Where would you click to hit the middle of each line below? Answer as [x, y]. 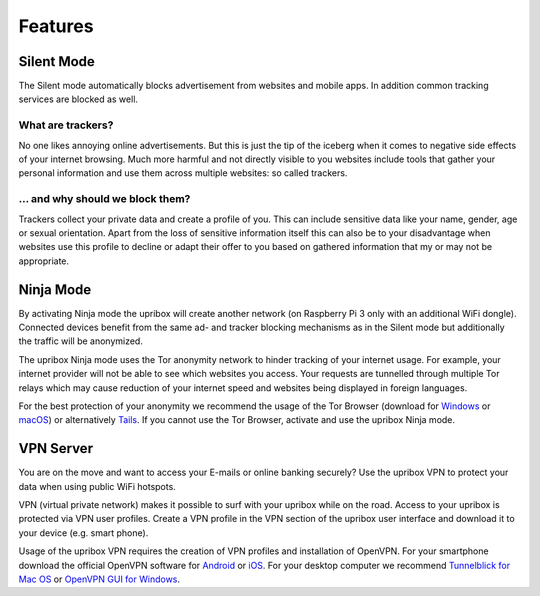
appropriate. [44, 261]
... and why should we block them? [104, 199]
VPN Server [56, 448]
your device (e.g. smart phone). [83, 532]
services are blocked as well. [78, 99]
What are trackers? [66, 125]
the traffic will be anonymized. [81, 341]
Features [56, 26]
